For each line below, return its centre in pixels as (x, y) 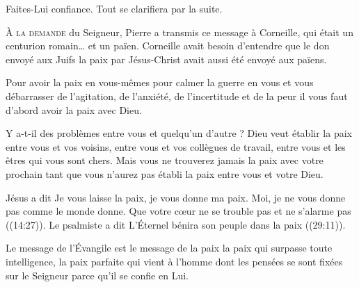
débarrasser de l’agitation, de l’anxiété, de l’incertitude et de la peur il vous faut (177, 96)
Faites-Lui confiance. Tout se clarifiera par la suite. (114, 8)
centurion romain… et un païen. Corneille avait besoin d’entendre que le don (168, 46)
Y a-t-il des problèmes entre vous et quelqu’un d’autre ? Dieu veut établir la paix (179, 133)
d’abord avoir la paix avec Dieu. (74, 109)
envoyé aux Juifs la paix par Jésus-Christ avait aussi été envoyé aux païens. (166, 59)
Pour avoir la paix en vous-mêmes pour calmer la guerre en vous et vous (160, 82)
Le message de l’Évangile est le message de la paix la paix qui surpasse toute (169, 248)
